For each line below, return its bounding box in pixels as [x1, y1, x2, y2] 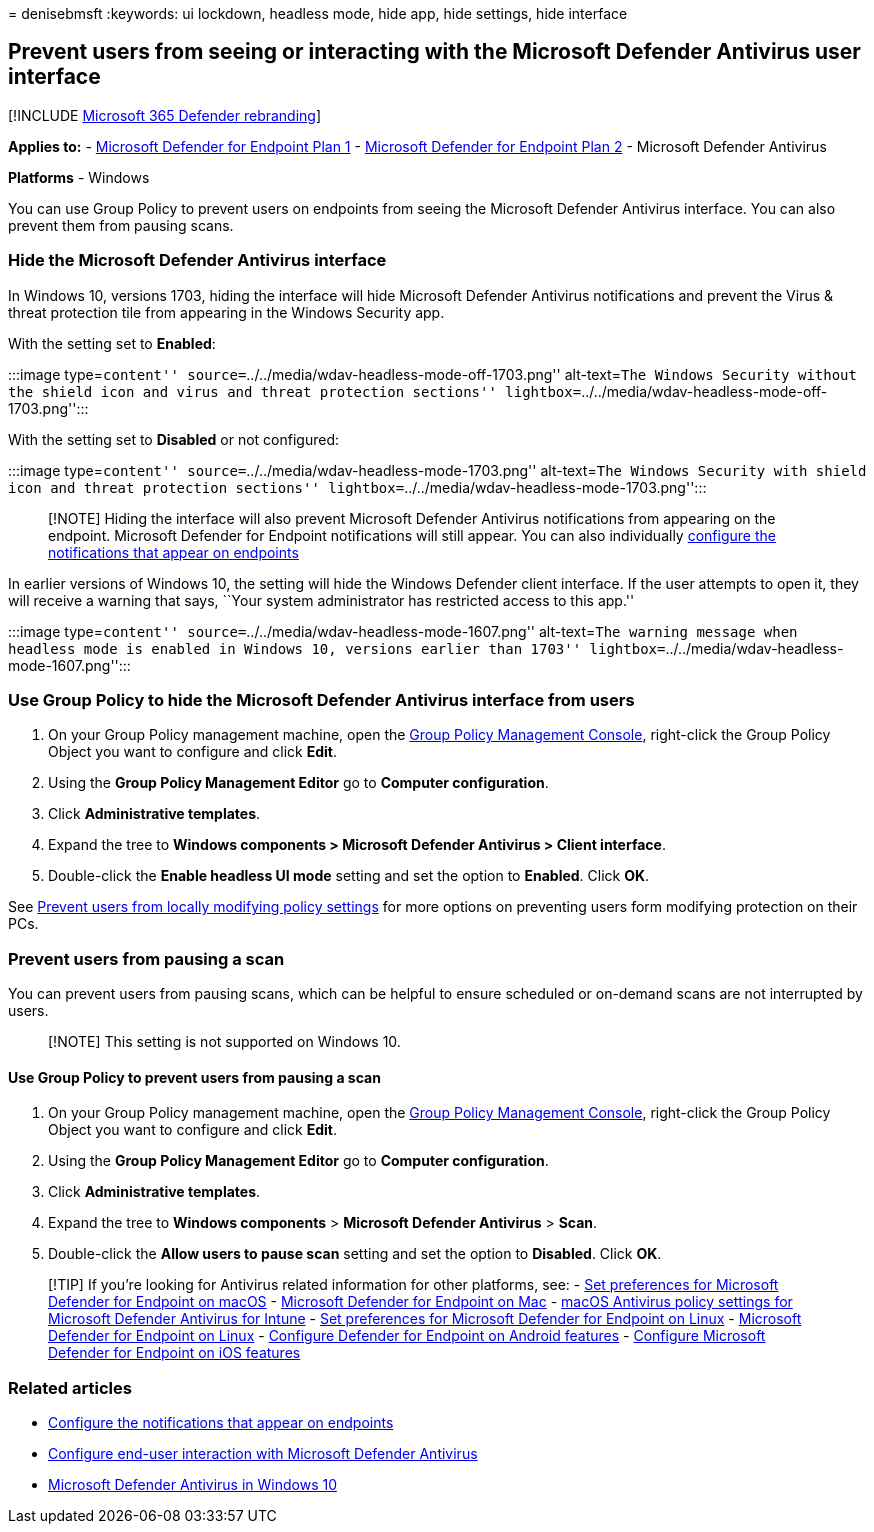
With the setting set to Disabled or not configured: [8, 430, 339, 448]
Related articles [8, 1377, 132, 1398]
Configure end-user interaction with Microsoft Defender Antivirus [48, 1445, 478, 1463]
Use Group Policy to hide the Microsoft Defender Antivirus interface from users [8, 689, 635, 710]
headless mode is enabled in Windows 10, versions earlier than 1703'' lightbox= [8, 640, 666, 657]
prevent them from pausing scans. [8, 216, 234, 234]
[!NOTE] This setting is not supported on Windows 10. [48, 1033, 401, 1051]
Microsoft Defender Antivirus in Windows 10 [48, 1476, 338, 1494]
